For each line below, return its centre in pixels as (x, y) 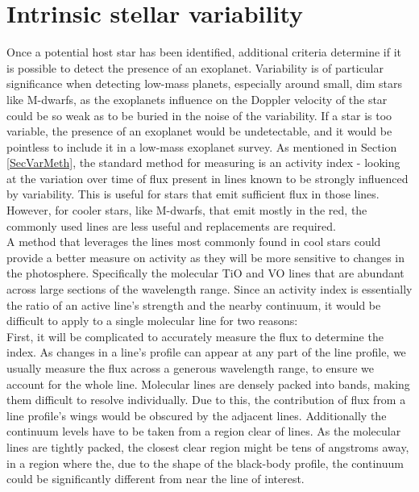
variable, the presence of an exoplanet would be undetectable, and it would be (199, 131)
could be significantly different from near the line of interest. (156, 479)
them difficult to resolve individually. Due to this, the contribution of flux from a (206, 400)
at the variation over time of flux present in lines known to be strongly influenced (207, 178)
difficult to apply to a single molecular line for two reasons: (152, 321)
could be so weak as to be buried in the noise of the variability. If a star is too (199, 115)
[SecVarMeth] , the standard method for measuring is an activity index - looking (203, 163)
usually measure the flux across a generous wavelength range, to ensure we (190, 368)
